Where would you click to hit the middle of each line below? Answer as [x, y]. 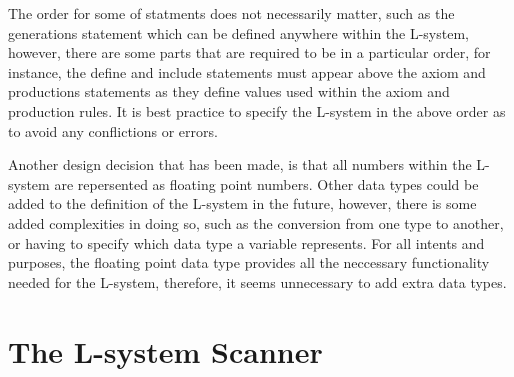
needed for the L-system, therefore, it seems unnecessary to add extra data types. [257, 281]
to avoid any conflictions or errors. [113, 130]
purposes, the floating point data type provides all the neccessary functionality [249, 262]
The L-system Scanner [165, 350]
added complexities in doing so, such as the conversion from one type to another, [256, 222]
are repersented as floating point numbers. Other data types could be [266, 183]
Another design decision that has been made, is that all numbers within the [240, 164]
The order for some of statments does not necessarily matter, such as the [231, 13]
